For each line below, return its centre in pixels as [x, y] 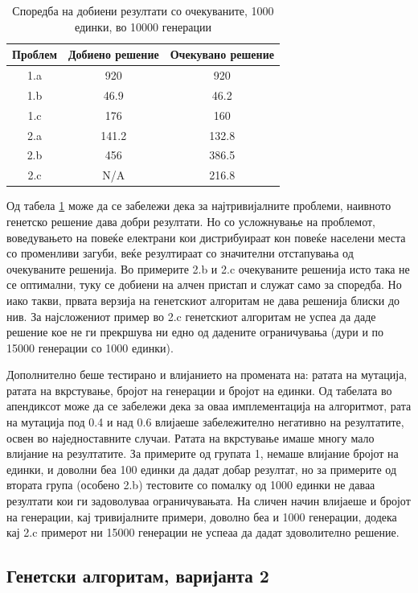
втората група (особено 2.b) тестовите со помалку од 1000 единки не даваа [191, 485]
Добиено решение [113, 54]
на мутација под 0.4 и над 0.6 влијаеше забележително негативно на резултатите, [205, 422]
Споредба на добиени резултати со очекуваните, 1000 [143, 10]
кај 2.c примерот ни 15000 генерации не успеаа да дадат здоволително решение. [203, 532]
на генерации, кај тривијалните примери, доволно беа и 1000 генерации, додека [202, 516]
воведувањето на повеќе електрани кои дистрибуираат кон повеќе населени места [206, 237]
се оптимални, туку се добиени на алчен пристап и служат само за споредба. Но [204, 284]
